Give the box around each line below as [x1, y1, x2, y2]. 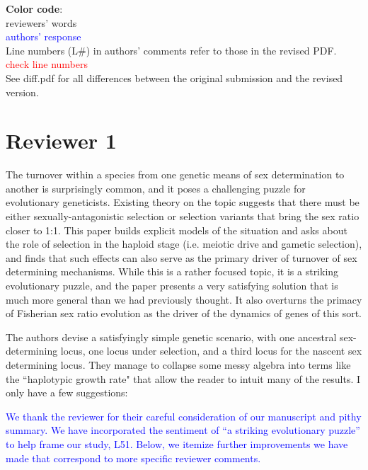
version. [6, 84, 39, 99]
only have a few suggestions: [6, 385, 128, 400]
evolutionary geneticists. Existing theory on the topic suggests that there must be [6, 195, 360, 210]
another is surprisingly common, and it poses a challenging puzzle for [6, 180, 306, 195]
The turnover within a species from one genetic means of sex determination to [6, 167, 345, 182]
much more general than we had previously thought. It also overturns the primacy [6, 292, 362, 306]
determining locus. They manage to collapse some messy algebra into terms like [6, 357, 351, 372]
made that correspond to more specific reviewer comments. [6, 450, 261, 465]
